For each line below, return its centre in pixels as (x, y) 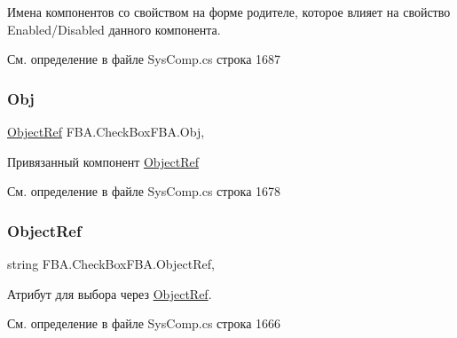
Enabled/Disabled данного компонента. (114, 29)
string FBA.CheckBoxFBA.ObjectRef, (111, 263)
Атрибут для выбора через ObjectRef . (110, 293)
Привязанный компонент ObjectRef (103, 161)
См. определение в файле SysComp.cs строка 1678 (144, 191)
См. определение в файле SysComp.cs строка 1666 (144, 323)
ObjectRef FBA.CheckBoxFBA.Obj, (106, 131)
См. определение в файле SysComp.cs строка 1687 (144, 59)
